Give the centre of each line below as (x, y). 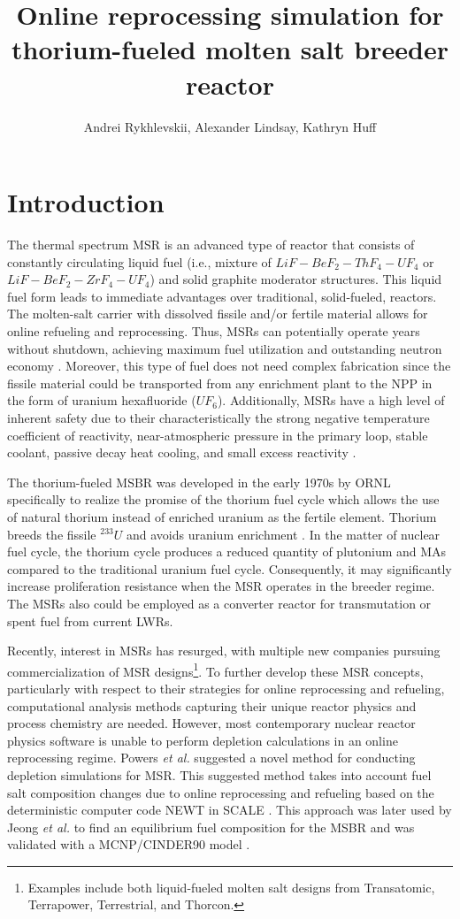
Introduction (86, 202)
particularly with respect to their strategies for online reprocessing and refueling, (226, 688)
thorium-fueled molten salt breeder (230, 49)
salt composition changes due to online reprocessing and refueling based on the (221, 792)
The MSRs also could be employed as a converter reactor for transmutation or (219, 603)
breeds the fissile (52, 534)
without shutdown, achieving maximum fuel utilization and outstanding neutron (225, 348)
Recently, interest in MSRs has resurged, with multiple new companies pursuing (224, 651)
